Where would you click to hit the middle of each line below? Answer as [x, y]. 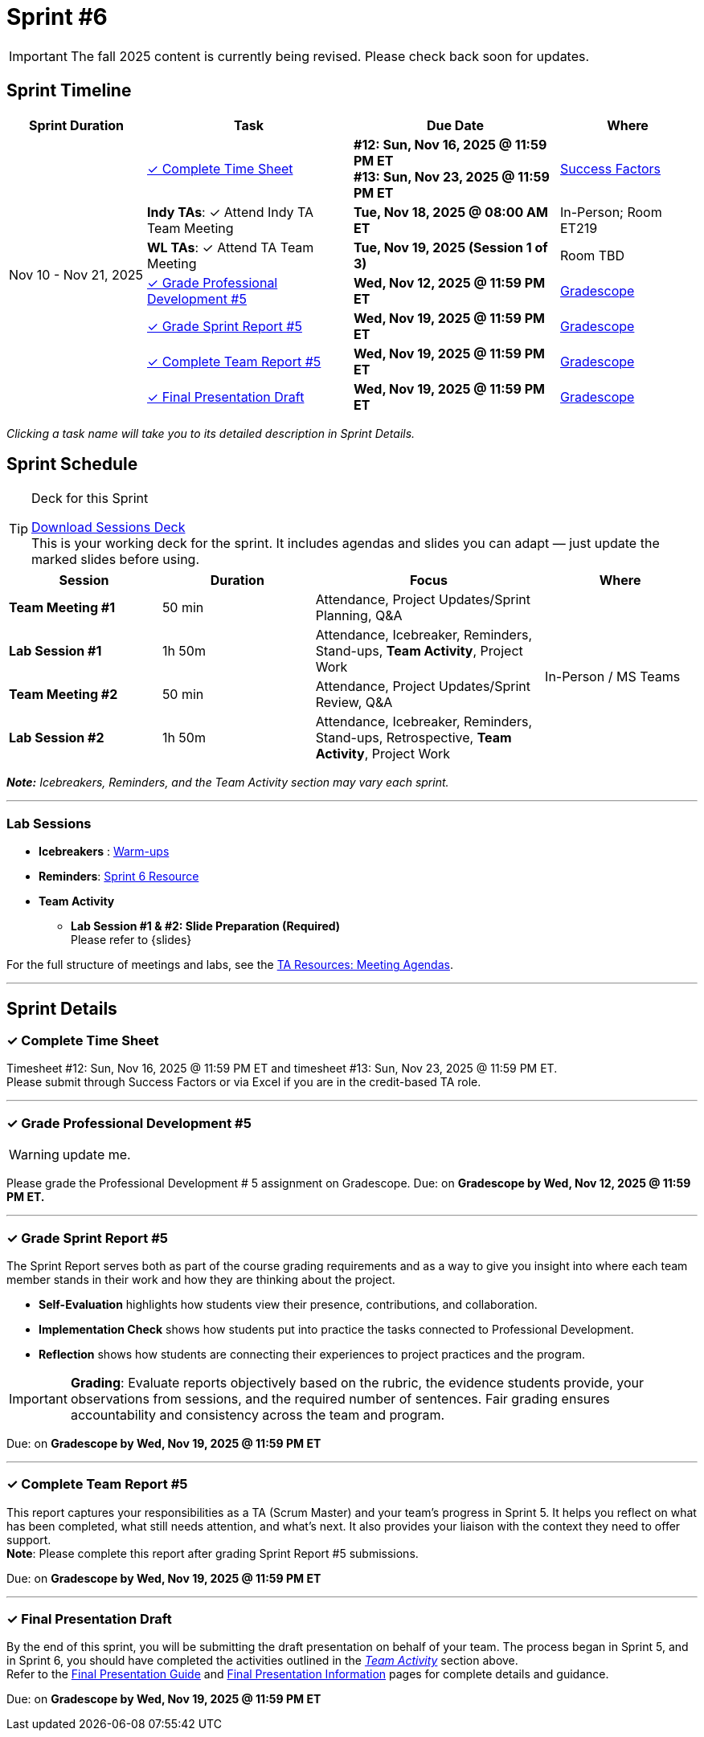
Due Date [455, 125]
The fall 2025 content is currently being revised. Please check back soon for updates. [330, 56]
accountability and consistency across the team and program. [258, 1414]
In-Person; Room [611, 212]
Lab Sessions [49, 823]
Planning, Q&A [359, 616]
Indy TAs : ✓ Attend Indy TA [231, 212]
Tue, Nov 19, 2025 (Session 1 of [451, 247]
